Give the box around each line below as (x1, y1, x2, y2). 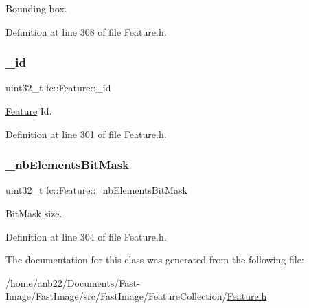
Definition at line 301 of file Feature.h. (5, 126, 167, 141)
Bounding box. (5, 1, 67, 15)
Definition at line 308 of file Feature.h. (5, 24, 167, 38)
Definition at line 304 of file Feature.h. (5, 229, 167, 243)
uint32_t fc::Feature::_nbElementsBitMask (5, 183, 187, 197)
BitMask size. (5, 206, 62, 220)
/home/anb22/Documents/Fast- (5, 275, 140, 289)
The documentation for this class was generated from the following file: (5, 252, 304, 267)
